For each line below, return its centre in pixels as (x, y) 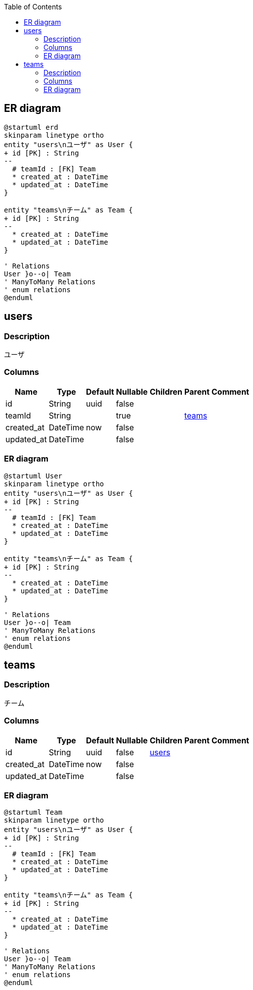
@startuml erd (31, 127)
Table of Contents (33, 7)
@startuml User (33, 476)
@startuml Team (33, 812)
